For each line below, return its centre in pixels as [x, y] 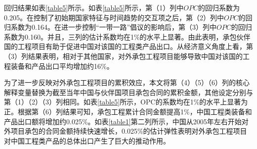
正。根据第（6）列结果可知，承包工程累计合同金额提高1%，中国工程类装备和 [128, 111]
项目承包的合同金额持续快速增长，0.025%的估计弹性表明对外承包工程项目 [129, 131]
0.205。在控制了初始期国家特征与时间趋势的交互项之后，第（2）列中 [114, 17]
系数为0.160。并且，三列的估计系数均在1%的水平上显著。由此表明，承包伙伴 [127, 36]
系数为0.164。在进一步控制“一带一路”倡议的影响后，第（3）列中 [114, 27]
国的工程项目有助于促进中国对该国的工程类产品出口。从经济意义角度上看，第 [128, 46]
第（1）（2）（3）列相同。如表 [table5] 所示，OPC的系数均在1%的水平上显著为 [126, 102]
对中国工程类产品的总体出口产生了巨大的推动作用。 [87, 140]
